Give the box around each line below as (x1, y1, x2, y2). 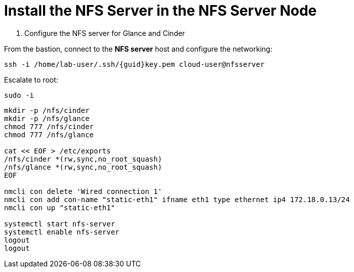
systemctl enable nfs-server (4, 227, 120, 236)
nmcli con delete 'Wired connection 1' (4, 187, 162, 196)
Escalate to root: (4, 75, 58, 84)
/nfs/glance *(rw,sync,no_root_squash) (4, 163, 162, 171)
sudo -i (4, 91, 34, 99)
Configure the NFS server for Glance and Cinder (24, 28, 185, 37)
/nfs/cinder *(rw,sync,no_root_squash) (4, 154, 162, 163)
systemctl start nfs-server (4, 219, 115, 228)
